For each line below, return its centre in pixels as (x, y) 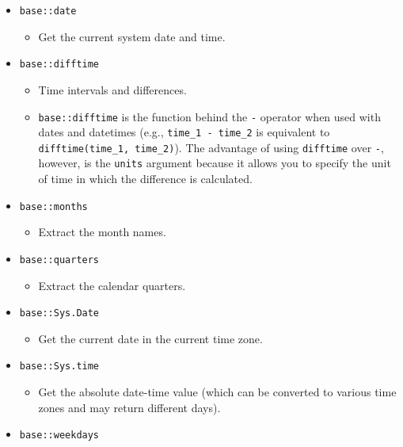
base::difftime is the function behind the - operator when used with (209, 116)
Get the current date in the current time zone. (150, 338)
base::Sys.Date (59, 313)
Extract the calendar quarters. (112, 285)
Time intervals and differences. (112, 89)
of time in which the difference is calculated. (145, 179)
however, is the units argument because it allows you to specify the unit (215, 163)
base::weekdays (59, 436)
